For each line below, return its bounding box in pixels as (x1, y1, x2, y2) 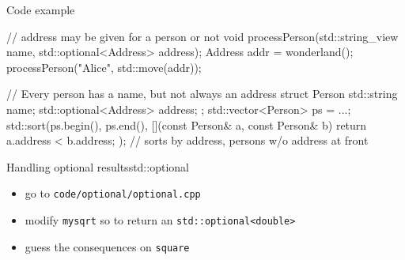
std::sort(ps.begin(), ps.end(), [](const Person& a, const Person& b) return (6, 116, 367, 133)
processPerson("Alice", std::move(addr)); (6, 58, 202, 75)
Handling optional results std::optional (6, 158, 189, 175)
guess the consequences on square (25, 238, 190, 254)
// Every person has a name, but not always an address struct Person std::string (6, 85, 398, 102)
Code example (6, 2, 75, 17)
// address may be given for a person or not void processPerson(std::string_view (6, 28, 399, 44)
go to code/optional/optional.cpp (25, 185, 201, 202)
